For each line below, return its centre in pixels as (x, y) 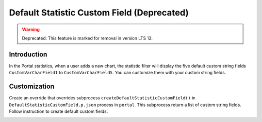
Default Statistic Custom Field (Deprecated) (99, 13)
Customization (32, 87)
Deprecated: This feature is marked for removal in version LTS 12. (87, 38)
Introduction (28, 54)
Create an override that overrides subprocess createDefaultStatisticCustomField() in (102, 98)
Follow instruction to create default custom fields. (58, 111)
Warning (31, 29)
